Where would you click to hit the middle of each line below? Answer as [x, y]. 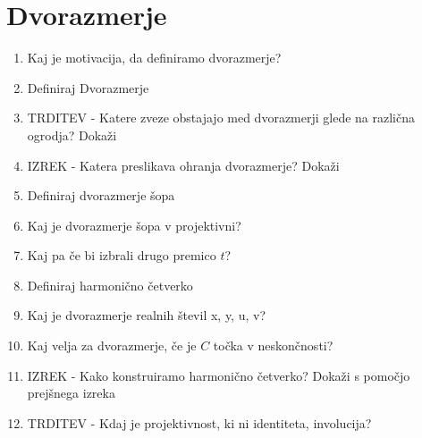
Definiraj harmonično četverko [110, 285]
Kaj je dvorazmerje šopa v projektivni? [134, 225]
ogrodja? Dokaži [72, 135]
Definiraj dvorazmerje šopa [101, 195]
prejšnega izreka [71, 393]
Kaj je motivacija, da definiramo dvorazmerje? [154, 58]
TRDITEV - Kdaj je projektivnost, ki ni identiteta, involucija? [199, 422]
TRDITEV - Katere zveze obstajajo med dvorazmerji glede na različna [221, 118]
